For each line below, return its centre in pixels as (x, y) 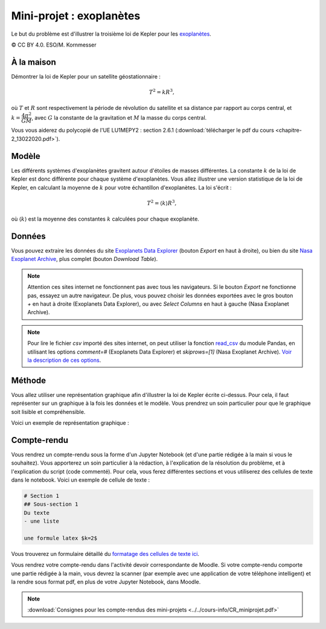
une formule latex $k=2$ (61, 538)
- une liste (42, 521)
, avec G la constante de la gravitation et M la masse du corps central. (119, 117)
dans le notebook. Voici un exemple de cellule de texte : (81, 480)
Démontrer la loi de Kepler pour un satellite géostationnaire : (86, 76)
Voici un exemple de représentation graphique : (70, 423)
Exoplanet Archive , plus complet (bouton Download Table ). (85, 259)
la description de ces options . (64, 360)
